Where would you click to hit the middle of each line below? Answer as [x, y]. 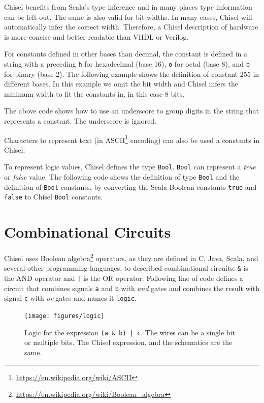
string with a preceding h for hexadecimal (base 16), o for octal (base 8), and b [127, 63]
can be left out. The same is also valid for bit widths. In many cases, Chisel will [128, 17]
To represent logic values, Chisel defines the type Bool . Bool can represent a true [130, 167]
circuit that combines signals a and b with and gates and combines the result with [132, 288]
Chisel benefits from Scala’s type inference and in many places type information [128, 7]
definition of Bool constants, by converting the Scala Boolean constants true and [130, 186]
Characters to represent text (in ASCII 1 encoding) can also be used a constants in [132, 139]
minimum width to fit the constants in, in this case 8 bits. [94, 93]
